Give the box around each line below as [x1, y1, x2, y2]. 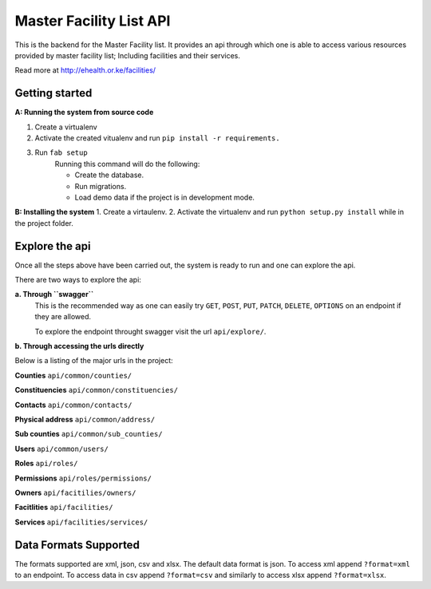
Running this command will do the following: [54, 159, 200, 168]
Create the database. [74, 170, 144, 180]
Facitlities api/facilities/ [14, 503, 113, 512]
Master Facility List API [14, 12, 171, 30]
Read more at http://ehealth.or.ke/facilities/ [14, 65, 156, 75]
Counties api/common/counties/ [14, 370, 132, 380]
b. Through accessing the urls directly [14, 342, 144, 350]
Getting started [14, 86, 93, 100]
